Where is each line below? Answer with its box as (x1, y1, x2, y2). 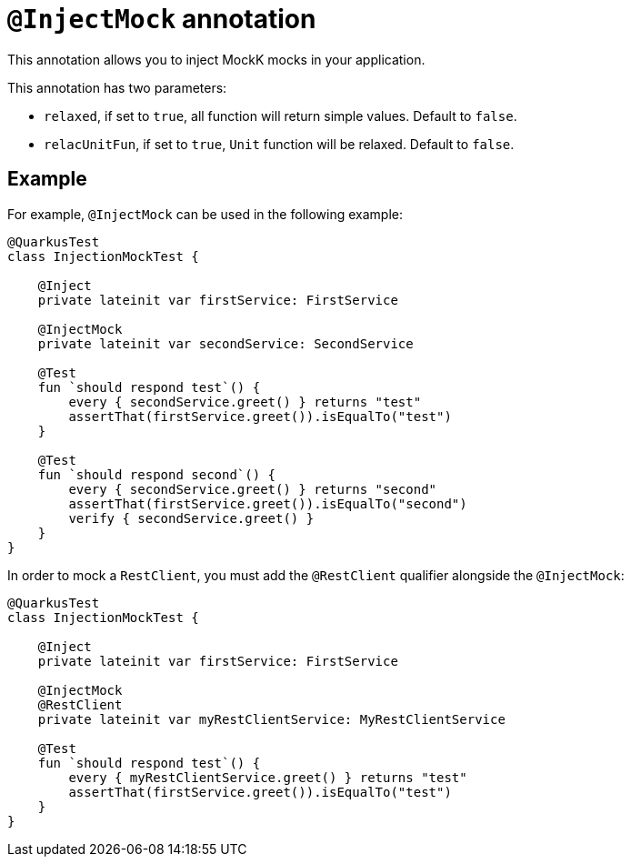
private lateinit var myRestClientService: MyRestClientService (37, 711, 506, 727)
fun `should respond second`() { (37, 467, 276, 482)
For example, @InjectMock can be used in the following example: (7, 206, 403, 222)
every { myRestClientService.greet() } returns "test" (68, 769, 467, 785)
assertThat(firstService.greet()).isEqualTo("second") (68, 496, 467, 511)
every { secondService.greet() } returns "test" (68, 394, 422, 409)
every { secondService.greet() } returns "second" (68, 481, 437, 497)
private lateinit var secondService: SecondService (37, 336, 414, 351)
